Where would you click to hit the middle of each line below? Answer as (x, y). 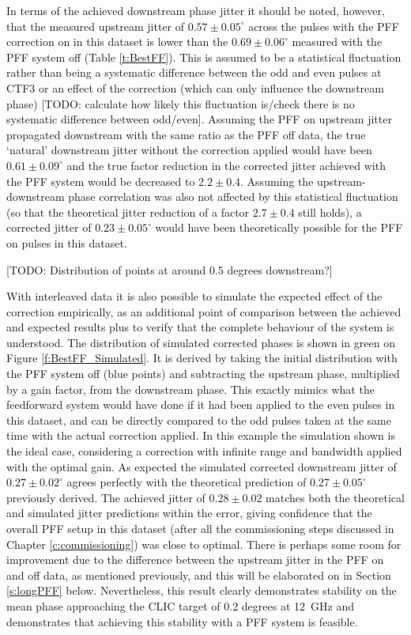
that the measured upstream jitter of (96, 26)
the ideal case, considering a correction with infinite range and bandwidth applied (204, 451)
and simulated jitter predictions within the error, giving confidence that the (189, 513)
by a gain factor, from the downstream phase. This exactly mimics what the (190, 389)
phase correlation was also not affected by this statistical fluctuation (233, 197)
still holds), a (330, 212)
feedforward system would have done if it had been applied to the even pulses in (201, 404)
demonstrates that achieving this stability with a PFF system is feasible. (182, 621)
